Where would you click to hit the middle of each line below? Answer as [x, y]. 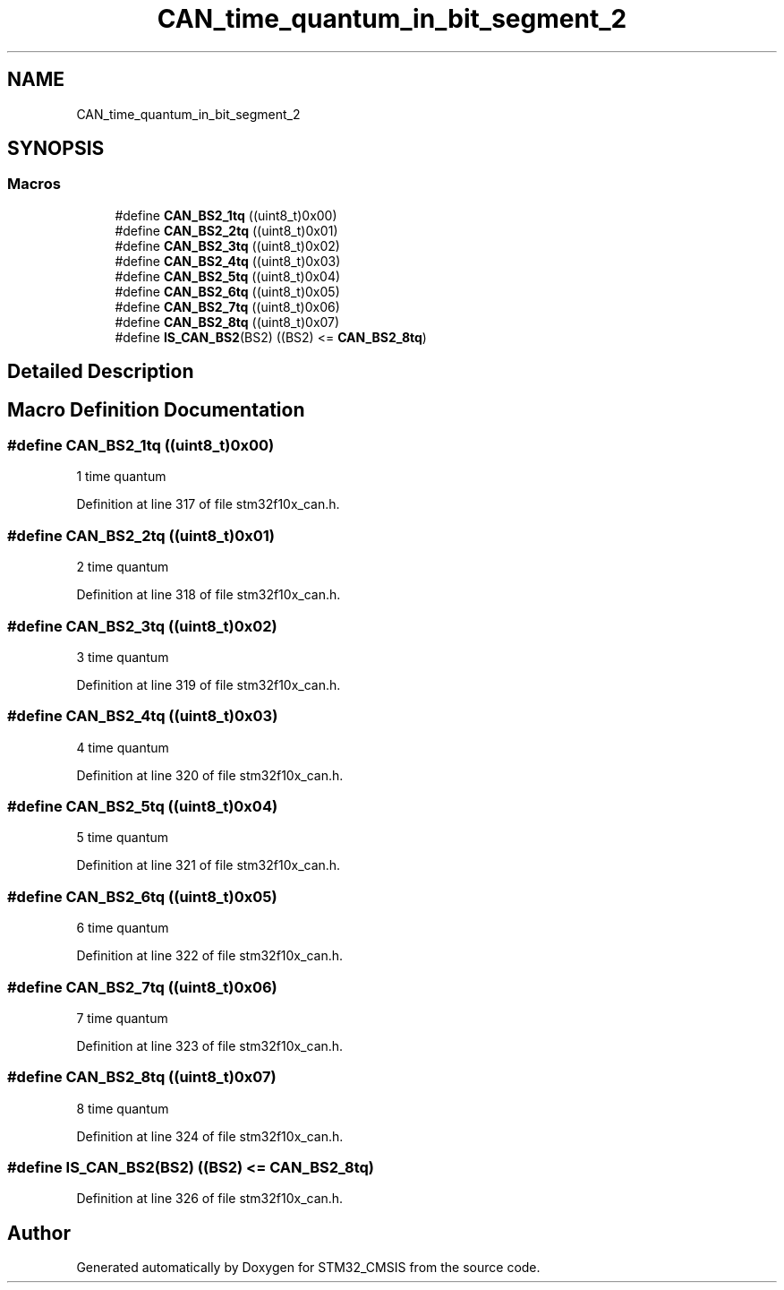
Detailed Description [101, 372]
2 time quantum [123, 567]
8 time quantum [123, 1108]
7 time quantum [122, 1018]
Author [39, 1233]
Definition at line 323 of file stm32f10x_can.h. [210, 1045]
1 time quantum [121, 477]
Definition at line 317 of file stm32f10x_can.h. [208, 504]
